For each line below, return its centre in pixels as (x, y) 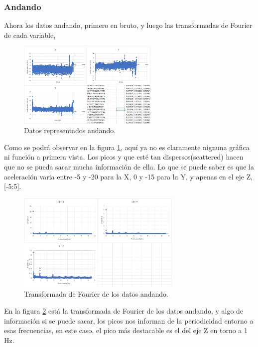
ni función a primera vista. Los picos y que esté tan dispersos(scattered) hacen (124, 157)
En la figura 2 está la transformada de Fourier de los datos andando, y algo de (124, 310)
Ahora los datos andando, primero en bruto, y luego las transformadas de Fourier (128, 25)
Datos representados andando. (70, 130)
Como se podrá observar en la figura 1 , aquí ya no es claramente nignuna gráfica (127, 147)
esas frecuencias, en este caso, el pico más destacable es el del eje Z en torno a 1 (126, 330)
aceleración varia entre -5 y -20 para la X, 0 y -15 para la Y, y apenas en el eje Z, (129, 176)
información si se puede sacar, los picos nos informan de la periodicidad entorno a (129, 320)
